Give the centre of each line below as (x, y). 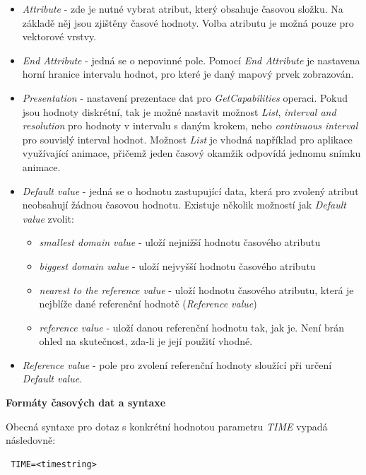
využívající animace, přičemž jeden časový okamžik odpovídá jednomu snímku (191, 153)
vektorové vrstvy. (59, 36)
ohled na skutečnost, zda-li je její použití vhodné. (146, 341)
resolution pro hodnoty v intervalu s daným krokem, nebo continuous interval (190, 125)
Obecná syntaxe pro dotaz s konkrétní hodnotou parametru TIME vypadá (167, 426)
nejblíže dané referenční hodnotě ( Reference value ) (148, 304)
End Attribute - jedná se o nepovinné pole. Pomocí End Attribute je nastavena (191, 60)
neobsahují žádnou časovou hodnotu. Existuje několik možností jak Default (184, 205)
